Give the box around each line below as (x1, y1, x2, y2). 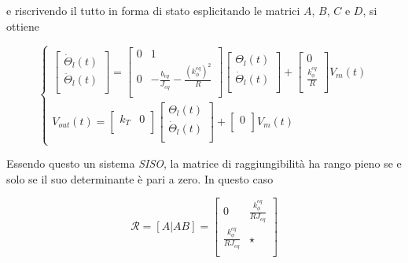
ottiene (6, 17, 39, 34)
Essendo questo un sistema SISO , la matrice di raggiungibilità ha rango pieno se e (6, 155, 402, 172)
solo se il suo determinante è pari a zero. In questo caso (6, 170, 274, 187)
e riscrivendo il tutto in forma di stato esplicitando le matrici (6, 2, 300, 18)
